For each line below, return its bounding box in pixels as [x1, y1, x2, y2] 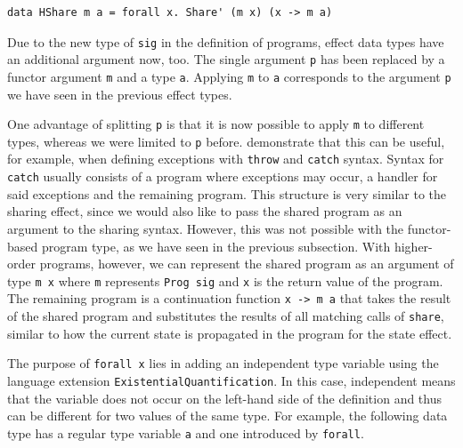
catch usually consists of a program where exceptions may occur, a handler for [7, 167, 438, 186]
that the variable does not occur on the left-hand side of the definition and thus [7, 388, 443, 407]
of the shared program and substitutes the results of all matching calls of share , [7, 307, 444, 325]
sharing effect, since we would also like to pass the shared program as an [7, 202, 402, 220]
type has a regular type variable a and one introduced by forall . [7, 423, 364, 442]
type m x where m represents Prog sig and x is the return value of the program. [7, 271, 443, 290]
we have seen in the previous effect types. [7, 84, 232, 103]
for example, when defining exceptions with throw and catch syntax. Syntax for [7, 149, 444, 168]
